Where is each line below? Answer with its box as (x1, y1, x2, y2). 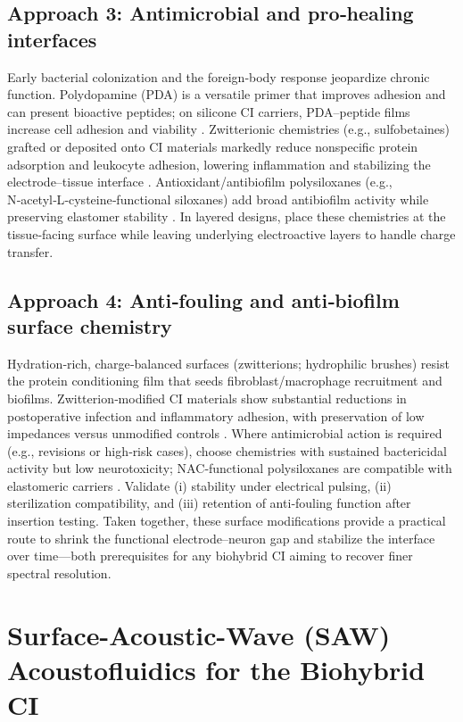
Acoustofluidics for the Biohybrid (7, 651, 426, 687)
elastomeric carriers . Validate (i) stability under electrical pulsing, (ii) (7, 476, 392, 494)
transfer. (7, 242, 54, 261)
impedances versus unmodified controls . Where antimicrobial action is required (7, 424, 442, 443)
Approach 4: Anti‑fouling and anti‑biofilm (7, 286, 400, 313)
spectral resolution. (7, 563, 112, 582)
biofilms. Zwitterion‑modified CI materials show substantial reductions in (7, 388, 407, 407)
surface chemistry (7, 311, 172, 339)
